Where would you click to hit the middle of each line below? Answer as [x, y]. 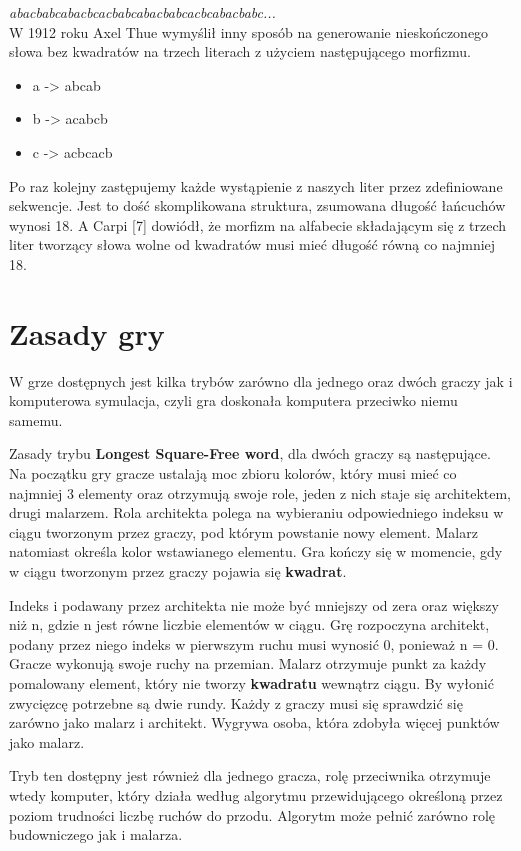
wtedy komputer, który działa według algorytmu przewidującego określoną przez [256, 794]
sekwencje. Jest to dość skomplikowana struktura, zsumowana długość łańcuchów [257, 205]
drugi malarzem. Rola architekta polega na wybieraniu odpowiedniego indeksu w [256, 512]
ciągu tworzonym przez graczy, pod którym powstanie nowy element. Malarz [243, 531]
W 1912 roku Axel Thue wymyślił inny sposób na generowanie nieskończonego [249, 31]
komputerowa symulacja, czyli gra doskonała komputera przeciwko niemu [233, 400]
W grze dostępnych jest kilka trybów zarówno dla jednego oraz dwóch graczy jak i [261, 380]
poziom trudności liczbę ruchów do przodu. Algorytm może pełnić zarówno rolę [252, 814]
